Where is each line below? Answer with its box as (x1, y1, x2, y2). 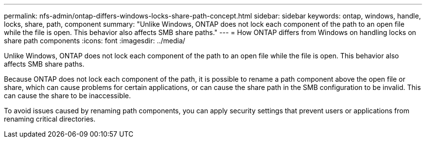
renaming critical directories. (4, 115, 96, 123)
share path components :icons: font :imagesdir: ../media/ (4, 36, 185, 45)
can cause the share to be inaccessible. (4, 91, 131, 100)
